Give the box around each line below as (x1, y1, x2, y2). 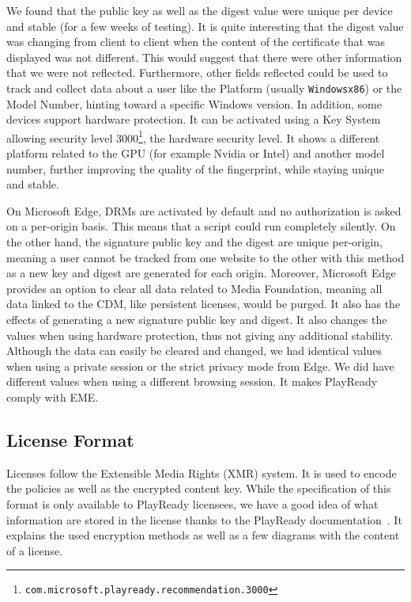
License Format (6, 427, 134, 451)
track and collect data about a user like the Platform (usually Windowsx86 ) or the (6, 79, 402, 96)
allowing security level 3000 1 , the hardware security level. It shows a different (6, 127, 380, 146)
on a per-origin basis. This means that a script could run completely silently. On (6, 218, 396, 234)
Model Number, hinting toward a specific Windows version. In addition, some (6, 95, 382, 112)
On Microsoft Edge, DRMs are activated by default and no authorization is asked (6, 202, 402, 219)
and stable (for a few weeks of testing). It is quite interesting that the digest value (6, 17, 404, 34)
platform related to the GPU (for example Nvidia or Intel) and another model (6, 145, 385, 162)
